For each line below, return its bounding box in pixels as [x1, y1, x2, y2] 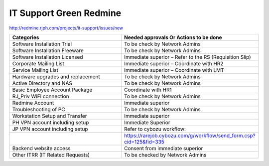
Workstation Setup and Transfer [12, 112, 87, 119]
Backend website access [12, 145, 71, 152]
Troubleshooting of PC [12, 106, 65, 113]
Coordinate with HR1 [124, 86, 172, 93]
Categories [12, 34, 39, 41]
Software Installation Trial [12, 40, 72, 47]
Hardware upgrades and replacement [12, 73, 100, 80]
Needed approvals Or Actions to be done [124, 34, 222, 41]
